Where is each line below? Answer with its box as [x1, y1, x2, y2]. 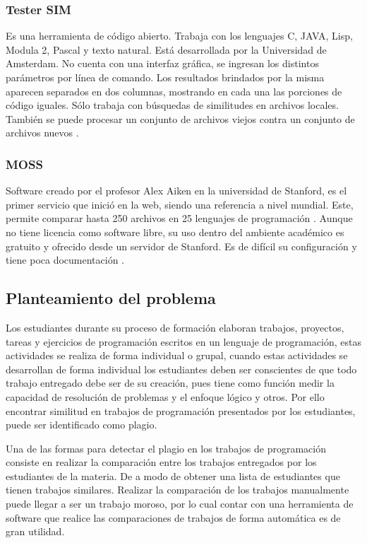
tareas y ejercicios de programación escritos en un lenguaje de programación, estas [6, 334, 361, 349]
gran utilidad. [6, 524, 65, 539]
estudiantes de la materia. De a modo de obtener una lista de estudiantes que [6, 468, 340, 483]
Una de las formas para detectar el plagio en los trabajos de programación [6, 440, 326, 455]
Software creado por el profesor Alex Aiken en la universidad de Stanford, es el [6, 183, 347, 198]
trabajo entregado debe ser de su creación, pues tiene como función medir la [6, 375, 335, 390]
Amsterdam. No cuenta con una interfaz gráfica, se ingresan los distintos [6, 56, 319, 71]
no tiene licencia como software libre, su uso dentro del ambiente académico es [6, 224, 344, 239]
